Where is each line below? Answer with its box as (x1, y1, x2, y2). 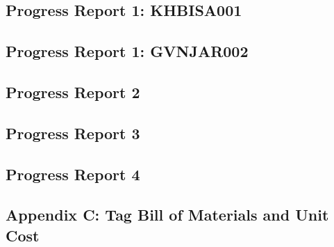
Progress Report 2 (6, 81, 140, 102)
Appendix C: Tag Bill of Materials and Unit (6, 204, 329, 225)
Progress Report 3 (6, 122, 140, 143)
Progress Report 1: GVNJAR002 (6, 40, 249, 62)
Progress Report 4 (6, 163, 140, 184)
